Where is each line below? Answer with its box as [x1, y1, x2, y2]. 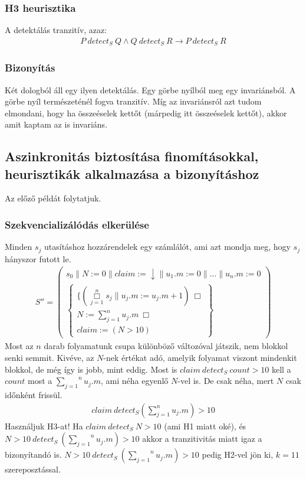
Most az [5, 340, 34, 352]
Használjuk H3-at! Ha [5, 419, 83, 432]
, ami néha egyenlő [101, 374, 169, 387]
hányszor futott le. [5, 252, 71, 265]
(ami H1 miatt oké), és [164, 419, 246, 432]
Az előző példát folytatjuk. [5, 192, 101, 204]
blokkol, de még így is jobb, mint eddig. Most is [5, 363, 177, 375]
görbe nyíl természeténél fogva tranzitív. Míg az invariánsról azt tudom [5, 95, 262, 107]
